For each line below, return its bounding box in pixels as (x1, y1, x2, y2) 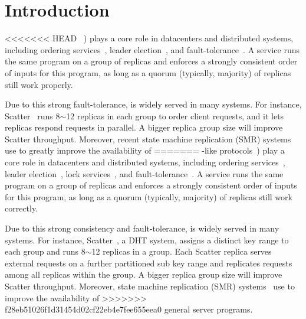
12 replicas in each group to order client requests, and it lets (66, 109, 284, 122)
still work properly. (5, 78, 73, 90)
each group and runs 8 (5, 245, 85, 258)
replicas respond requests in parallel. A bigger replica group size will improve (5, 121, 283, 134)
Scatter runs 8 (5, 109, 60, 122)
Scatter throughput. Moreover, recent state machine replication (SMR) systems (5, 132, 291, 145)
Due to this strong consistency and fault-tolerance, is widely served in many (5, 222, 279, 235)
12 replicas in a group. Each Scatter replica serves (91, 245, 272, 258)
